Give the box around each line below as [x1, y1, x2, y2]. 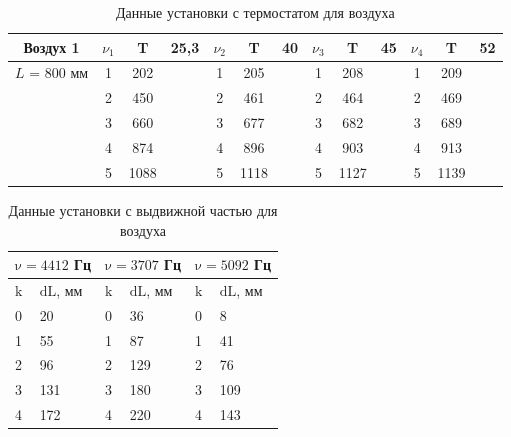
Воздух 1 [23, 36, 80, 57]
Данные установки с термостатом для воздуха [115, 2, 395, 22]
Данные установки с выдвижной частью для [8, 199, 278, 220]
